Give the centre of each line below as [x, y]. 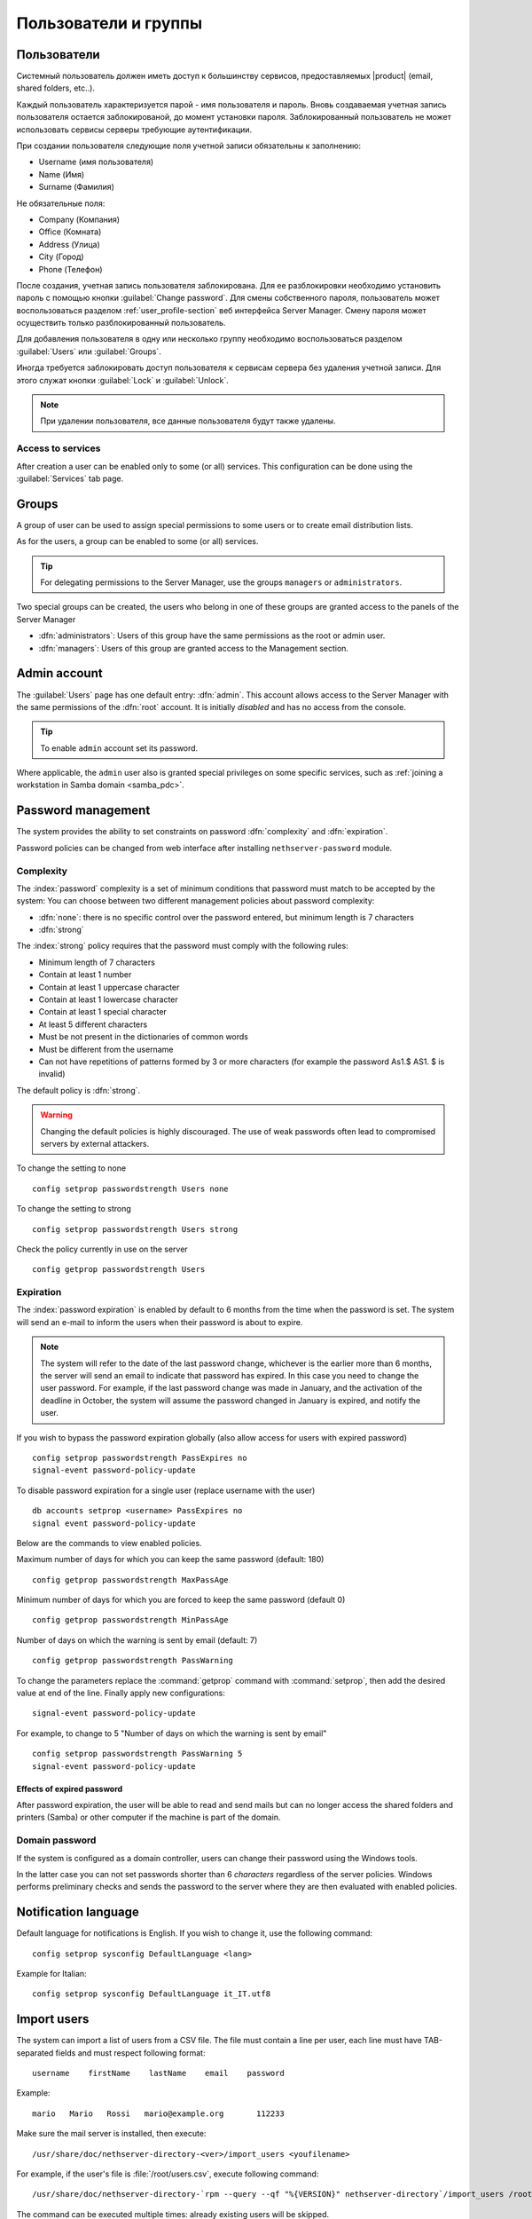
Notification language [78, 1912]
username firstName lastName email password [159, 2073]
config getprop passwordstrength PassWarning [133, 1661]
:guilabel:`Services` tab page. [70, 478]
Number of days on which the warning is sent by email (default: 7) [137, 1640]
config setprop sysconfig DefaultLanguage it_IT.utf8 [151, 1994]
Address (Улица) [70, 244]
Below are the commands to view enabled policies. [110, 1543]
